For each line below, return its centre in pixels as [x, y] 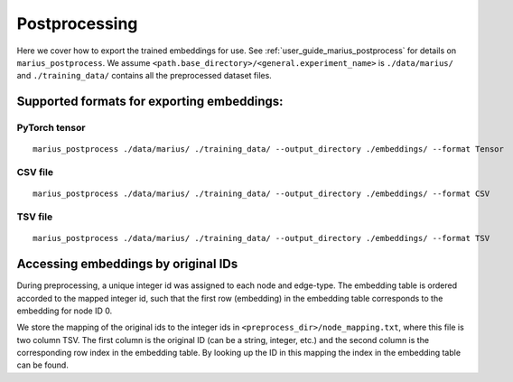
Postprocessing [77, 23]
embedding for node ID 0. [65, 311]
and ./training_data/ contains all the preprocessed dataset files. [145, 76]
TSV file [35, 217]
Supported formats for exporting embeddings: [150, 102]
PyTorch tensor [51, 128]
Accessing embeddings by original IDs [127, 264]
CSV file [35, 172]
